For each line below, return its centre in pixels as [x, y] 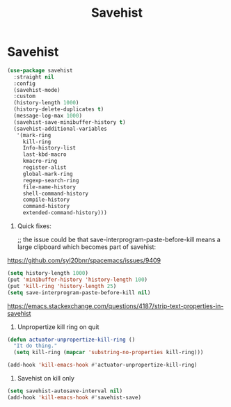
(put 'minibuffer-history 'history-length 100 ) [78, 280]
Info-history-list [49, 148]
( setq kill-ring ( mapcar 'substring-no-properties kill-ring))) [109, 353]
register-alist [45, 168]
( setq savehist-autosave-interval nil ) [65, 391]
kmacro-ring [40, 161]
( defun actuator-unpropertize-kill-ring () [71, 340]
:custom [25, 96]
